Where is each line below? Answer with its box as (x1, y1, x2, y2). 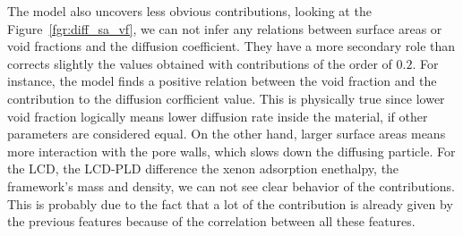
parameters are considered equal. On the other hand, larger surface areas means (7, 124, 446, 143)
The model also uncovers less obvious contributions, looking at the (7, 2, 372, 20)
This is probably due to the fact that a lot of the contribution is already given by (7, 194, 453, 213)
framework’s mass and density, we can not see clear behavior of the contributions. (7, 176, 455, 195)
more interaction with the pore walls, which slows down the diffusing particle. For (7, 141, 456, 160)
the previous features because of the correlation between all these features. (7, 212, 416, 231)
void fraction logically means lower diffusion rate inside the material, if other (7, 106, 428, 125)
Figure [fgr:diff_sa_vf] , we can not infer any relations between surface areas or (7, 19, 442, 38)
